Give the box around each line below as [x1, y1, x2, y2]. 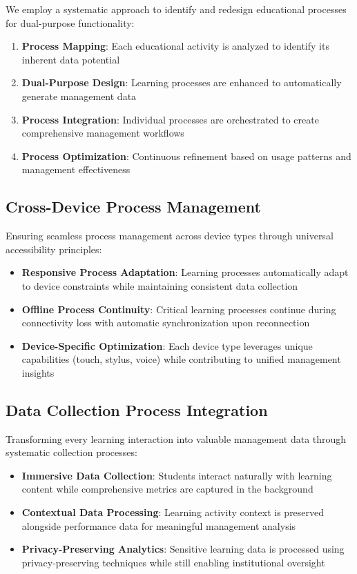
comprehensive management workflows [21, 126, 184, 140]
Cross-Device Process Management [6, 196, 261, 217]
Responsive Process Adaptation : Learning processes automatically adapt [21, 265, 349, 279]
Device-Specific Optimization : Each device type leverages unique [21, 338, 313, 353]
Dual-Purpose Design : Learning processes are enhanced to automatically [21, 75, 342, 90]
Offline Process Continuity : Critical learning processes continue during [21, 301, 336, 316]
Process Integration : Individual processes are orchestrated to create [21, 112, 319, 126]
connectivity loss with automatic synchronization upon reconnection [21, 315, 310, 330]
